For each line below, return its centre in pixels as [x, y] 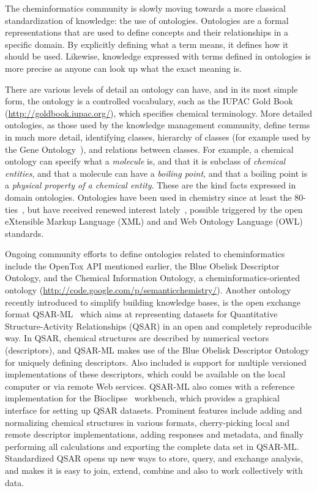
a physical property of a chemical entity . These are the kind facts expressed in [151, 185]
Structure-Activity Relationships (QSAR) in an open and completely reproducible [158, 326]
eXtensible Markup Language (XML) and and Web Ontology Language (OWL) [154, 221]
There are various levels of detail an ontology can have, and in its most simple [151, 89]
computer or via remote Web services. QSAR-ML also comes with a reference [150, 386]
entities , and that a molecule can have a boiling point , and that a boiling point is [156, 173]
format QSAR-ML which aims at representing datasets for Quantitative [141, 314]
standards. [24, 233]
